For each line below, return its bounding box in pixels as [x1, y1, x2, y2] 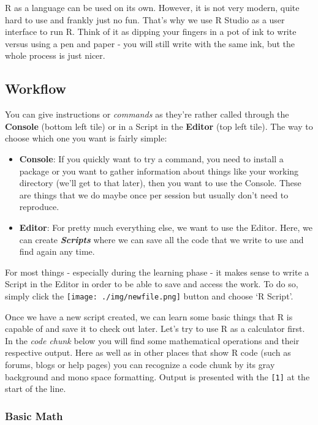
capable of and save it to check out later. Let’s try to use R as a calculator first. [5, 322, 305, 335]
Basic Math [5, 408, 63, 423]
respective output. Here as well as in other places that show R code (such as [5, 346, 291, 359]
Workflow [5, 79, 67, 98]
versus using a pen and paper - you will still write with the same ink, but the [5, 37, 295, 50]
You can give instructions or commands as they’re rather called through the [5, 108, 289, 121]
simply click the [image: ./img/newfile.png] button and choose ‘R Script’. [5, 289, 293, 302]
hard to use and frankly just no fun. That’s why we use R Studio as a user [5, 13, 285, 26]
